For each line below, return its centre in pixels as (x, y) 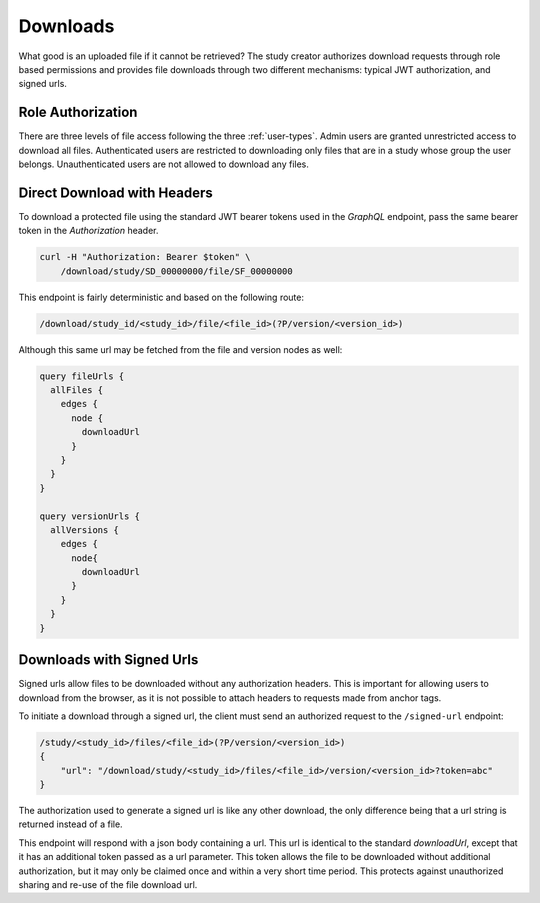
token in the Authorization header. (88, 231)
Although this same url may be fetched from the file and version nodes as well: (180, 349)
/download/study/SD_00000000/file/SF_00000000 (177, 271)
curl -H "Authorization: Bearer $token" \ (145, 257)
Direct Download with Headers (116, 192)
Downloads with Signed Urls (108, 660)
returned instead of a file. (71, 824)
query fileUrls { (82, 376)
